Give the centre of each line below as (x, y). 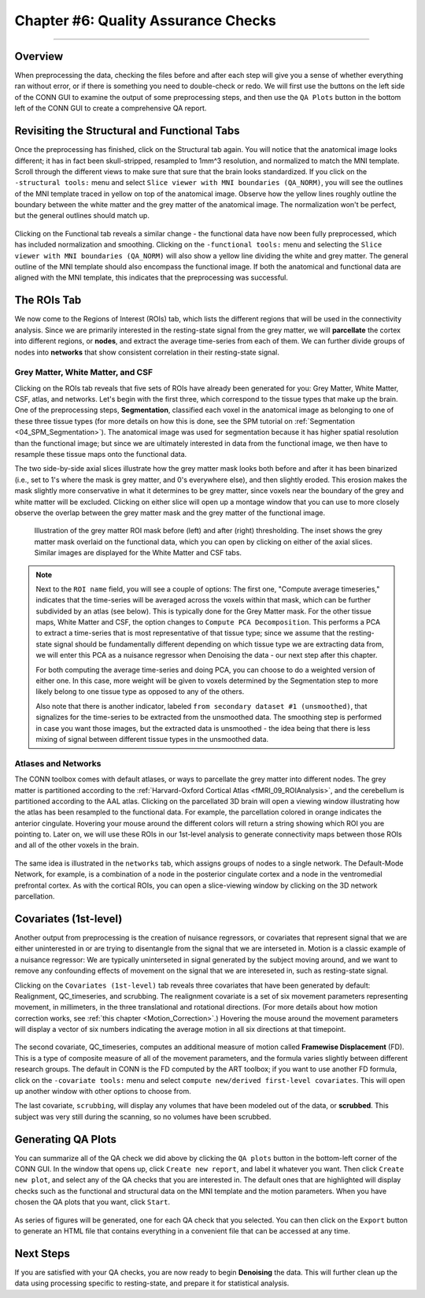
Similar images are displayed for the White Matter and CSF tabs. (138, 553)
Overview (39, 56)
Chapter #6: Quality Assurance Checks (146, 20)
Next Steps (42, 1253)
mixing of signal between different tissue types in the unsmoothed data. (152, 739)
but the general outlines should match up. (82, 216)
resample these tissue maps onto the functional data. (101, 454)
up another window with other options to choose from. (103, 1092)
